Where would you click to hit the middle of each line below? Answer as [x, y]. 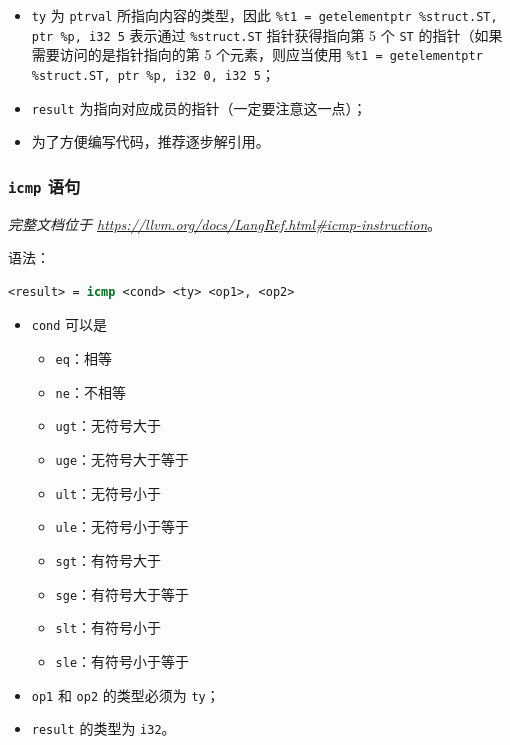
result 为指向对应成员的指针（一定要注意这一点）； [199, 107]
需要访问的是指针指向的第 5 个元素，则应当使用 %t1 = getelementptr [257, 54]
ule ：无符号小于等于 [122, 526]
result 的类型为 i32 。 [103, 728]
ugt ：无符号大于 [108, 425]
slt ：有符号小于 [108, 627]
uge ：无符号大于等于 [122, 459]
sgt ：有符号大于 [108, 560]
